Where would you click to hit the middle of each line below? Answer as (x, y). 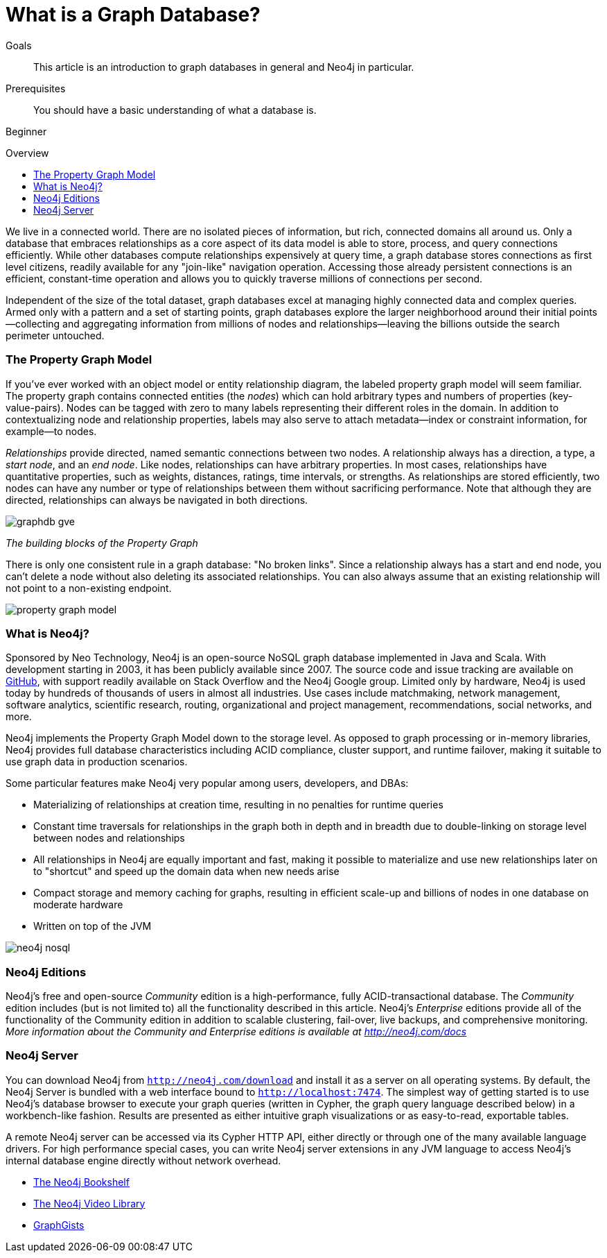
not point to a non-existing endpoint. (89, 588)
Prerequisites (36, 88)
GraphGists (59, 1225)
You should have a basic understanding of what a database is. (175, 110)
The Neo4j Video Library (89, 1203)
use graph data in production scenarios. (97, 762)
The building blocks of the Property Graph (102, 543)
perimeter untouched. (55, 335)
